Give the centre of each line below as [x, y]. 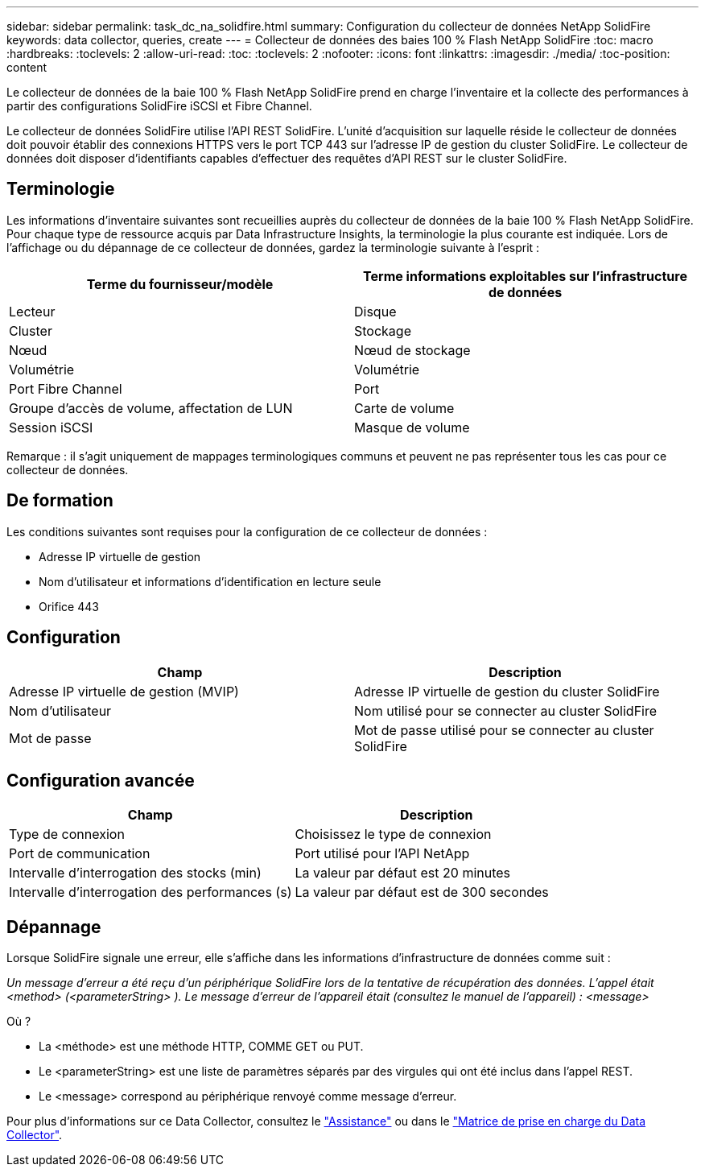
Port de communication [80, 854]
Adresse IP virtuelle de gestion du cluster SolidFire [507, 691]
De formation [60, 501]
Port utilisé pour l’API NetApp [382, 854]
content [27, 67]
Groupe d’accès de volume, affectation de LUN [151, 408]
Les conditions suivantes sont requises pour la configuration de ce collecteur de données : [247, 531]
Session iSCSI [51, 427]
